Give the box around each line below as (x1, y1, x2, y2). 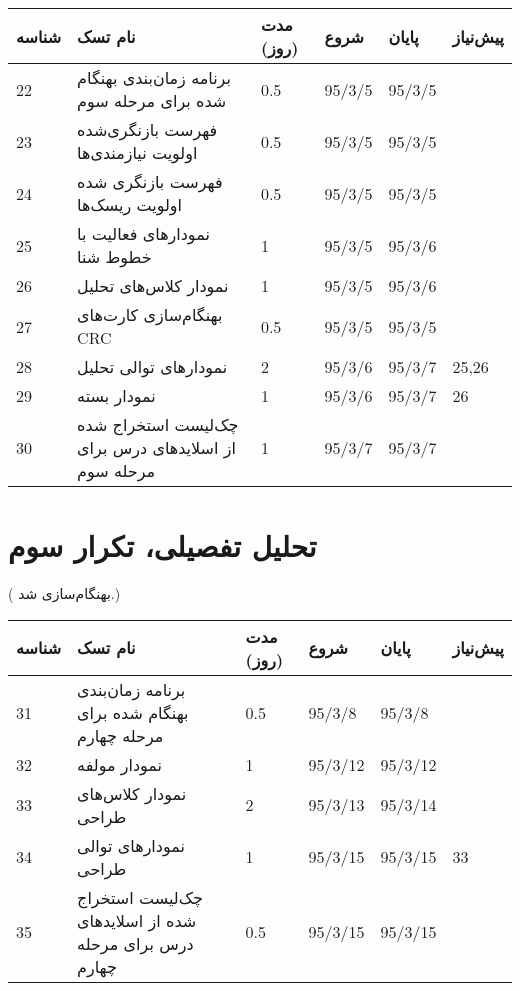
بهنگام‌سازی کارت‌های (77, 303, 223, 326)
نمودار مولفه (77, 752, 163, 776)
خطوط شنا (77, 245, 152, 268)
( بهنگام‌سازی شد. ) (8, 583, 121, 604)
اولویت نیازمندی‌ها (77, 141, 198, 164)
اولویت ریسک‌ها (77, 193, 182, 216)
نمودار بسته (77, 384, 156, 407)
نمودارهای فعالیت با (77, 222, 210, 245)
